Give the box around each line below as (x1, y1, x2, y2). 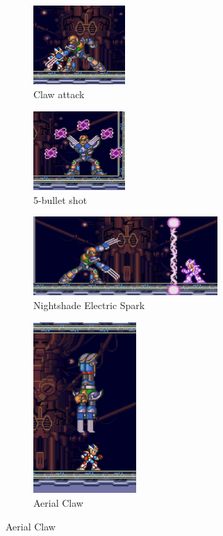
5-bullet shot (33, 192, 88, 207)
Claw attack (33, 86, 85, 101)
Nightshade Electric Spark (33, 298, 145, 313)
